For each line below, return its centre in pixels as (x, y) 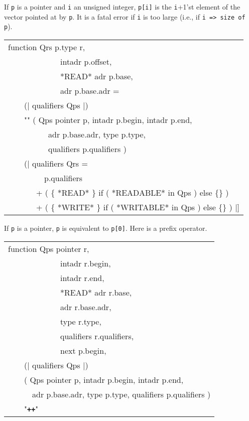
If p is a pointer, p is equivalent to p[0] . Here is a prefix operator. (106, 228)
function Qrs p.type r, (47, 47)
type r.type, (81, 321)
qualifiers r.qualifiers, (97, 336)
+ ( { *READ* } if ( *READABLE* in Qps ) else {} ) (133, 192)
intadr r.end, (82, 277)
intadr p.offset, (86, 61)
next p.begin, (83, 350)
